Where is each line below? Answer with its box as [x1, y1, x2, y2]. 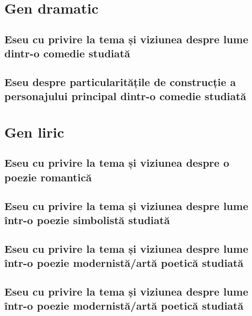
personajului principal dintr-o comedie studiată [4, 88, 246, 104]
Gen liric [4, 122, 65, 141]
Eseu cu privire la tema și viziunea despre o [4, 155, 229, 170]
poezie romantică [4, 169, 92, 184]
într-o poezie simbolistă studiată [4, 212, 170, 228]
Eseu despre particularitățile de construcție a [4, 74, 236, 89]
